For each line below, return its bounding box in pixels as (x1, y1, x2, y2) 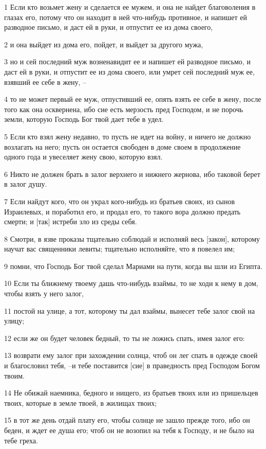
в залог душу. (4, 178, 47, 189)
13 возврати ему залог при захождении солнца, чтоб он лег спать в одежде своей (4, 350, 258, 361)
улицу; (4, 315, 25, 326)
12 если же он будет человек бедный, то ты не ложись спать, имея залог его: (4, 332, 245, 343)
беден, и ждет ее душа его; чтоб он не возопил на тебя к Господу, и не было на (4, 425, 254, 435)
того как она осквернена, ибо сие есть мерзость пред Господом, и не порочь (4, 103, 243, 114)
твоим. (4, 370, 25, 381)
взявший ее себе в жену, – (4, 76, 87, 87)
